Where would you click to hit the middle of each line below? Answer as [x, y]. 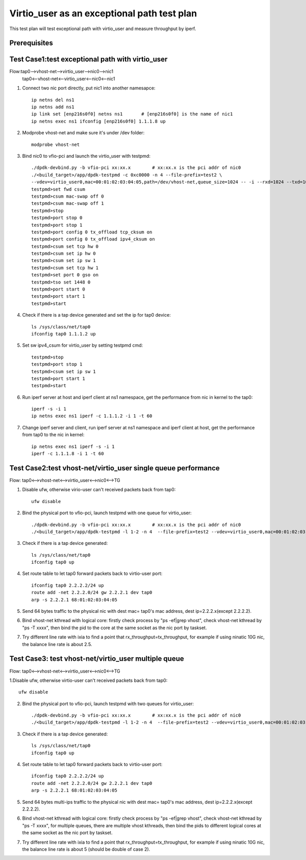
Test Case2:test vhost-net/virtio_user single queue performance [115, 468]
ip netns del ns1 [53, 100]
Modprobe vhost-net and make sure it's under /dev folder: [83, 133]
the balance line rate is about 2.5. [57, 644]
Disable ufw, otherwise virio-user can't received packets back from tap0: [99, 490]
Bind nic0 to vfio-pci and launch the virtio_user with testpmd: [86, 156]
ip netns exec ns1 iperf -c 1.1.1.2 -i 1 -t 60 [92, 416]
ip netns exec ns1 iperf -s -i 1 [73, 446]
